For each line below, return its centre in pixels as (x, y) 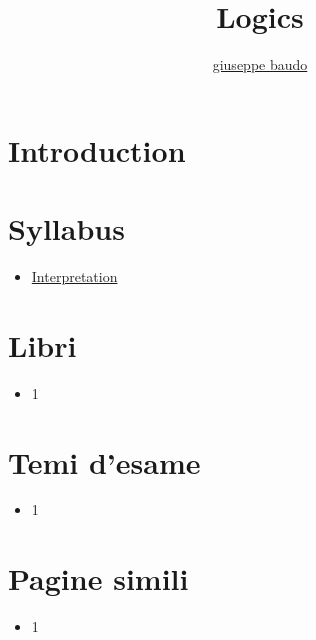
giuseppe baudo (260, 64)
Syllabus (66, 228)
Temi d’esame (104, 461)
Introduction (97, 149)
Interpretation (74, 276)
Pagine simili (98, 578)
